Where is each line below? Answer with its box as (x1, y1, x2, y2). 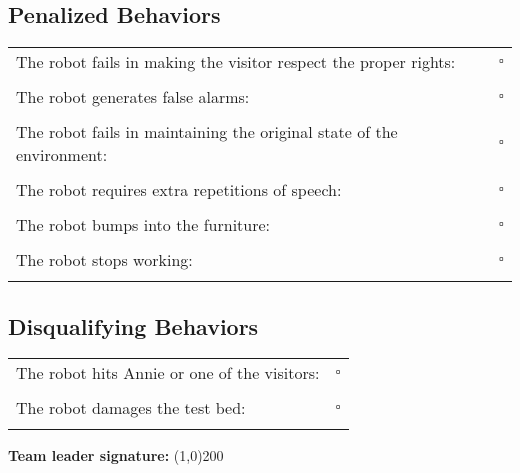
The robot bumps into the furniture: (16, 213, 271, 237)
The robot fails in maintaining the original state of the (16, 120, 398, 144)
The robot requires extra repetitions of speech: (16, 178, 342, 202)
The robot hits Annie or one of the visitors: (16, 361, 320, 385)
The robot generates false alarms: (16, 85, 250, 109)
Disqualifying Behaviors (8, 310, 259, 341)
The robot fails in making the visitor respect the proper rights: (16, 50, 456, 74)
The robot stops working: (16, 248, 193, 272)
